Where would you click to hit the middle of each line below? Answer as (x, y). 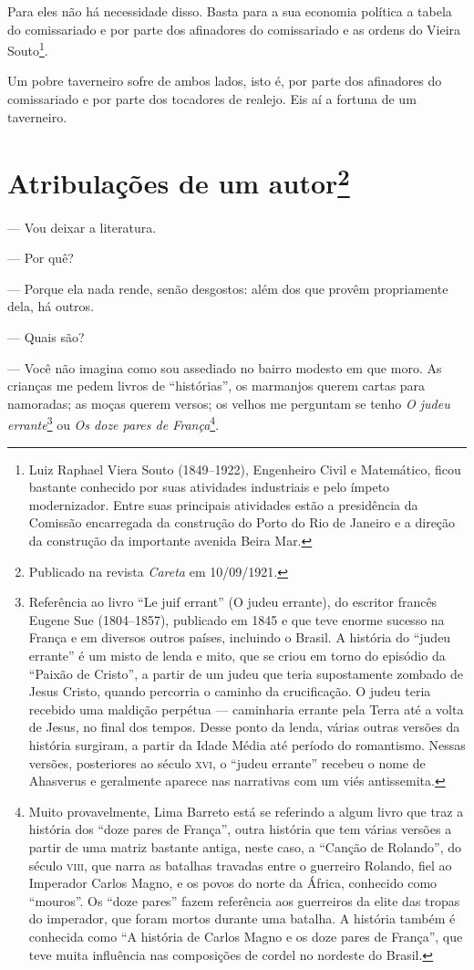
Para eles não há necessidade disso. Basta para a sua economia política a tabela (230, 11)
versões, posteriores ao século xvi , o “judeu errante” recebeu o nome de (227, 762)
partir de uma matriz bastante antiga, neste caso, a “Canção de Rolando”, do (245, 846)
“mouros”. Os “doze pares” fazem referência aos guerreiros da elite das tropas (244, 900)
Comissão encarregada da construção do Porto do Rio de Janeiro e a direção (242, 522)
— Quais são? (46, 337)
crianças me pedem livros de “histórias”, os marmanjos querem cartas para (216, 386)
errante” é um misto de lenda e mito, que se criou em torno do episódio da (237, 656)
